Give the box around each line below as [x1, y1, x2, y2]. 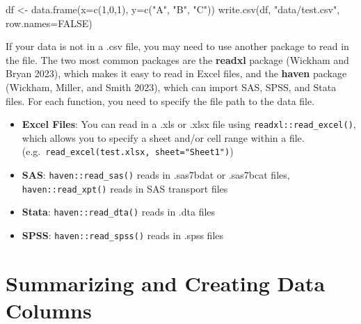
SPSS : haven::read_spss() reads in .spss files [22, 228, 224, 243]
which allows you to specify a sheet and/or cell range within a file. [22, 130, 305, 145]
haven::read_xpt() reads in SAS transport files [22, 181, 228, 195]
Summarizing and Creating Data [6, 268, 326, 297]
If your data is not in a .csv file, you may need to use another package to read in [6, 39, 349, 54]
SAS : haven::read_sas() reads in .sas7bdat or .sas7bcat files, [22, 168, 290, 182]
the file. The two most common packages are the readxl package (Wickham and [6, 52, 349, 67]
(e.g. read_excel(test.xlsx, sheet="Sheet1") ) [22, 144, 234, 159]
